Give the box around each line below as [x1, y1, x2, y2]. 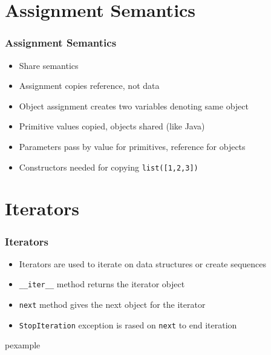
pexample [5, 339, 41, 351]
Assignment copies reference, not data [19, 79, 160, 92]
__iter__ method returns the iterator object [19, 278, 185, 290]
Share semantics [19, 59, 79, 71]
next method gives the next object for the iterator [19, 298, 206, 311]
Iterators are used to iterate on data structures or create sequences [19, 257, 267, 270]
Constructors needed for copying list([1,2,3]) [19, 160, 198, 173]
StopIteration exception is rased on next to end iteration [19, 318, 237, 331]
